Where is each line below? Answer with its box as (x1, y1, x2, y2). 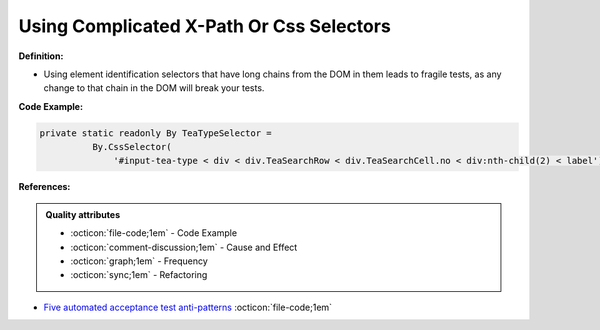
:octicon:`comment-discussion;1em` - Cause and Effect (70, 241, 298, 253)
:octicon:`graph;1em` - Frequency (70, 255, 209, 267)
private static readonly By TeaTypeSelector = (39, 127, 272, 139)
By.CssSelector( (91, 141, 172, 153)
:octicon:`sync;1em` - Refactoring (70, 269, 208, 281)
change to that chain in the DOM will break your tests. (43, 82, 265, 94)
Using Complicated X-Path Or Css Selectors (18, 15, 392, 37)
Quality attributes (45, 208, 120, 220)
